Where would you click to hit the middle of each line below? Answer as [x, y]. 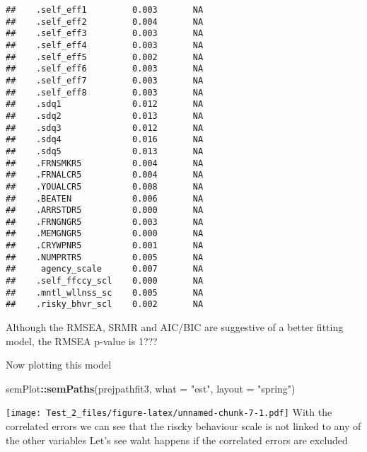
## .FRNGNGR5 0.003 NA [105, 222]
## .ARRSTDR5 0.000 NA [105, 210]
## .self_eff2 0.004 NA [105, 22]
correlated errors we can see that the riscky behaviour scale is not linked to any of [183, 426]
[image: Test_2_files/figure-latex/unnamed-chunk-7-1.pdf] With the [169, 412]
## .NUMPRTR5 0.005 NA [105, 257]
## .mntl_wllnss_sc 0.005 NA [105, 292]
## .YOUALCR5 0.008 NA [105, 186]
